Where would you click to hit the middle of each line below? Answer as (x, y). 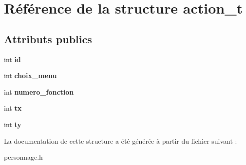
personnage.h (23, 157)
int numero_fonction (39, 91)
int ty (13, 124)
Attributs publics (48, 39)
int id (12, 59)
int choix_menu (30, 75)
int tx (13, 108)
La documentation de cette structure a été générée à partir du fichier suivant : (121, 140)
